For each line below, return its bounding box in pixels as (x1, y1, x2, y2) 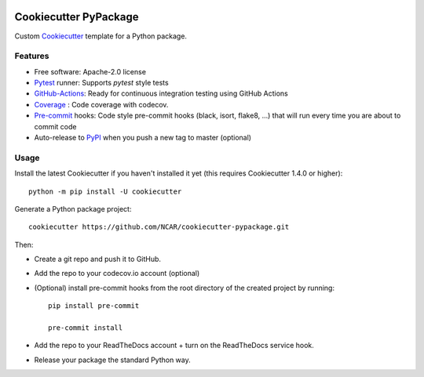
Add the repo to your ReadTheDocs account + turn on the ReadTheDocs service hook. (34, 341, 314, 350)
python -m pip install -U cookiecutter (28, 187, 182, 196)
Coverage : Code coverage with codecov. (34, 100, 169, 109)
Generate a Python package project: (14, 204, 132, 213)
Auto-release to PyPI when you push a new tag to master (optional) (34, 133, 251, 142)
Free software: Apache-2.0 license (34, 67, 147, 76)
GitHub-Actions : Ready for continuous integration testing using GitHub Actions (34, 89, 288, 98)
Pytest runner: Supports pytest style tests (34, 78, 169, 88)
